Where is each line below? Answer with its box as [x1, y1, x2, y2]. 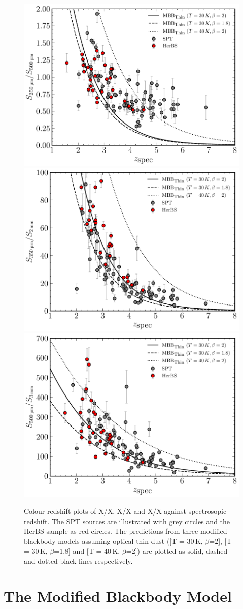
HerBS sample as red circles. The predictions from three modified [24, 526, 227, 536]
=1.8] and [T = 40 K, [54, 545, 120, 556]
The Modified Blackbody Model [4, 585, 232, 606]
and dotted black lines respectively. [24, 555, 133, 566]
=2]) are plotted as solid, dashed [126, 545, 228, 556]
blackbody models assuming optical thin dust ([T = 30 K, [24, 535, 203, 546]
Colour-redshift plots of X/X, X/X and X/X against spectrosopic [24, 506, 227, 516]
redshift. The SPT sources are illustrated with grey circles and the [24, 515, 230, 526]
